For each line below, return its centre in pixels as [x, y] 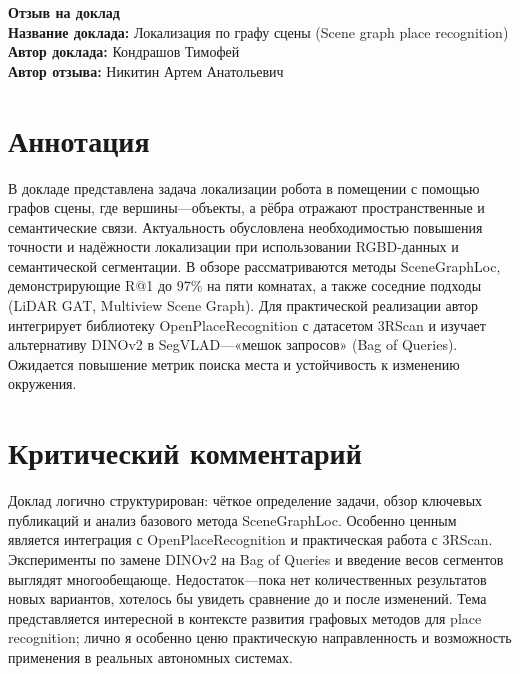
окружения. [42, 383]
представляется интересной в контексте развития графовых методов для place [245, 617]
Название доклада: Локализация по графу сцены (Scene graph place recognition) [258, 31]
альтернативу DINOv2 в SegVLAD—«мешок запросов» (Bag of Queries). [233, 344]
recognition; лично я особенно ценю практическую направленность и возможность [260, 637]
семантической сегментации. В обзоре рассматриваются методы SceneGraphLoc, [254, 265]
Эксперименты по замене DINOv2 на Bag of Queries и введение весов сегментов [256, 558]
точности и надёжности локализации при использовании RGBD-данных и [233, 246]
